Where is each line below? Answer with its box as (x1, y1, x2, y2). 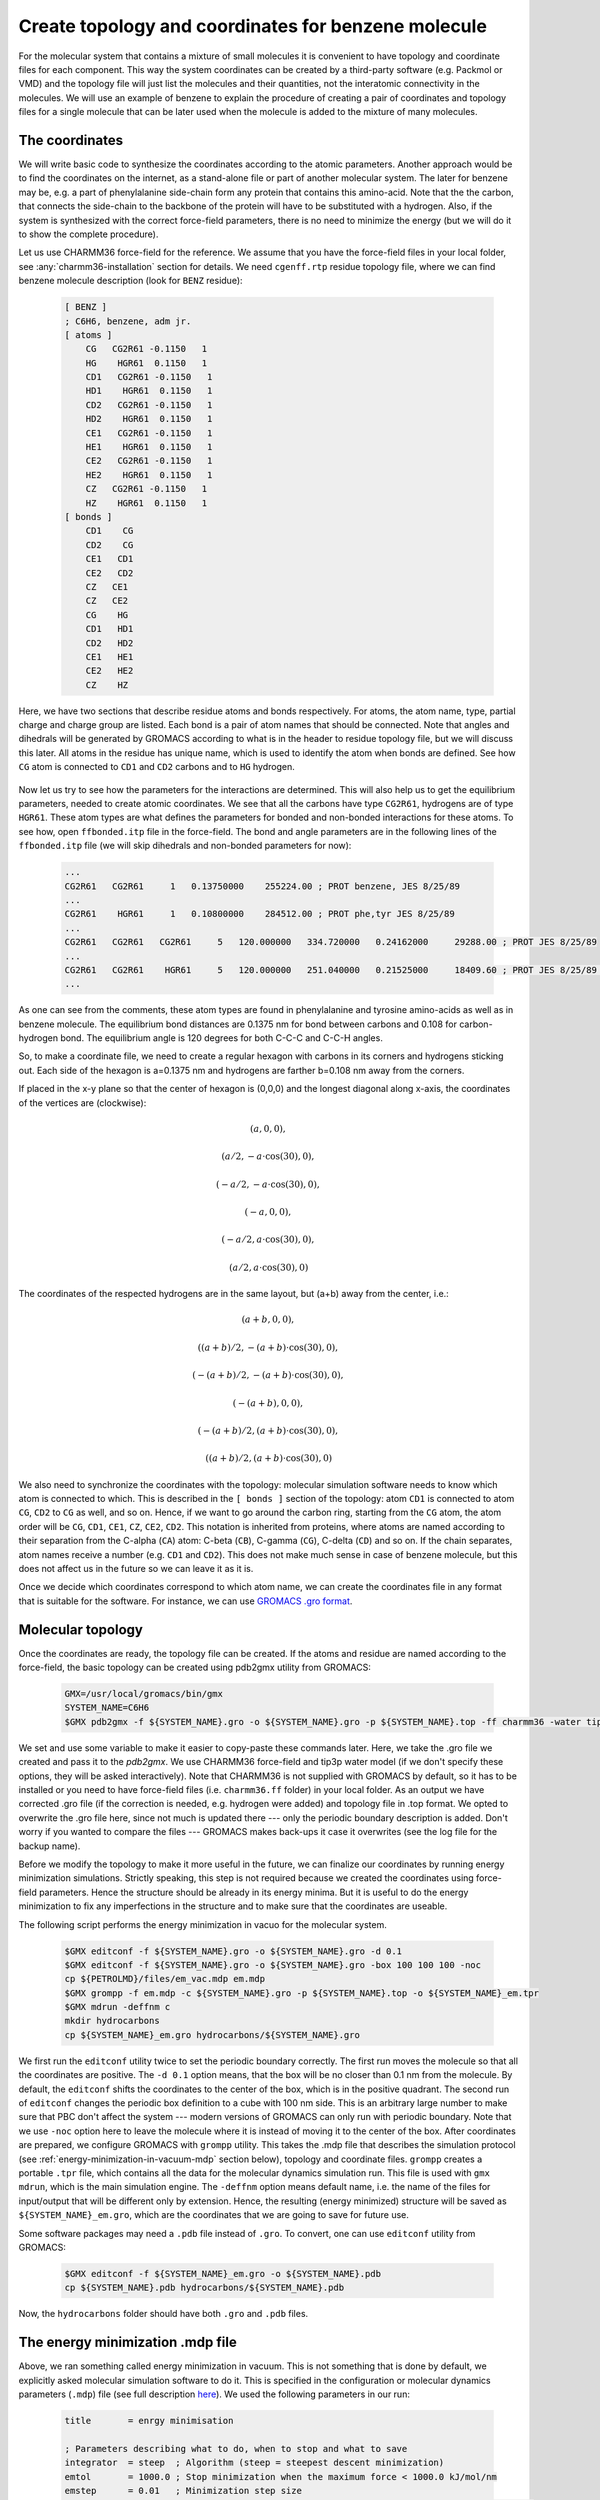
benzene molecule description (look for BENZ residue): (18, 275, 244, 287)
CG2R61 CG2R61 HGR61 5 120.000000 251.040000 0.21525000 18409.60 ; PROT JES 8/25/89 (64, 964, 597, 975)
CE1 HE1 (85, 651, 134, 662)
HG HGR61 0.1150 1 (85, 357, 208, 369)
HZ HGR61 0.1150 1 (85, 497, 208, 509)
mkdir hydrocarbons (64, 2015, 160, 2027)
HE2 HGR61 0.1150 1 (85, 469, 213, 480)
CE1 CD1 (85, 553, 134, 565)
